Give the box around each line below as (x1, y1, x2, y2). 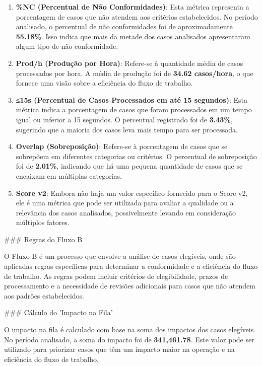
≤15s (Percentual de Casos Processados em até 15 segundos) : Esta (16, 94, 247, 105)
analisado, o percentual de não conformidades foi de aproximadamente (16, 21, 233, 32)
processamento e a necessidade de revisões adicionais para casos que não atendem (4, 280, 255, 291)
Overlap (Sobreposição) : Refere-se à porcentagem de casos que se (16, 141, 228, 152)
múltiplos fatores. (16, 217, 70, 228)
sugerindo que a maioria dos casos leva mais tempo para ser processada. (16, 124, 238, 134)
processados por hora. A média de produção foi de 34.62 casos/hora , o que (16, 67, 253, 78)
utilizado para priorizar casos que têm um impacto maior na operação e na (4, 344, 235, 354)
